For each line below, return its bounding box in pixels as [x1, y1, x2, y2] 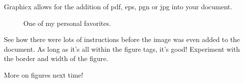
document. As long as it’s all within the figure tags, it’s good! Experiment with [4, 43, 240, 54]
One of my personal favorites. [23, 18, 111, 28]
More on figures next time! [4, 69, 83, 80]
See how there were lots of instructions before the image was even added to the [4, 34, 240, 44]
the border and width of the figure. [4, 53, 109, 63]
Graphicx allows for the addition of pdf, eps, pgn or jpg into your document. [4, 1, 232, 11]
